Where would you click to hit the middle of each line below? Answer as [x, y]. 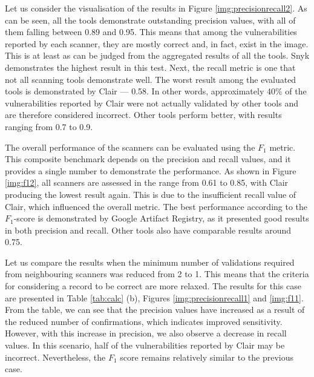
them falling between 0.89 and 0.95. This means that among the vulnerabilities [151, 32]
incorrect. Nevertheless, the [55, 357]
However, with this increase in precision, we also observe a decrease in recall [146, 333]
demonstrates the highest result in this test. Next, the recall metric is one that [150, 67]
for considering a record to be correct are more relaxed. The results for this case [153, 286]
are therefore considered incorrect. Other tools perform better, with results [143, 115]
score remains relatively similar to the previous [207, 357]
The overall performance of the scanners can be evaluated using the [130, 147]
